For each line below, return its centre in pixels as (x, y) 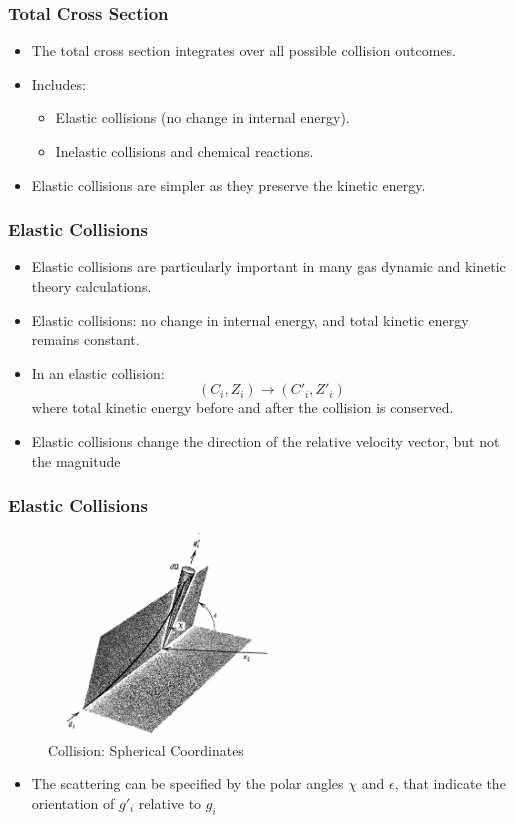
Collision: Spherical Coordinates (146, 749)
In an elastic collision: (98, 372)
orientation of (73, 802)
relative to (170, 802)
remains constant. (85, 339)
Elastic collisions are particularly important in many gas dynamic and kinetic (268, 266)
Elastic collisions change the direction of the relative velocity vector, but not (265, 440)
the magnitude (76, 460)
